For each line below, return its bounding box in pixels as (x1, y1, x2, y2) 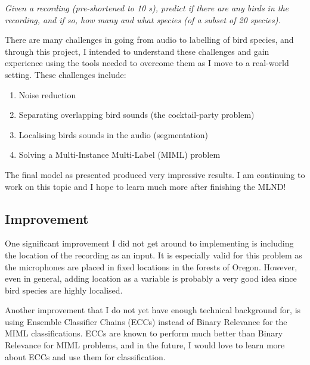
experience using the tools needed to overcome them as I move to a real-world (5, 57, 289, 69)
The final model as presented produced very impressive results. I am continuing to (5, 168, 305, 180)
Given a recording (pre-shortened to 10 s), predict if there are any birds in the (5, 2, 289, 14)
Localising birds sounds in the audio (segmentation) (18, 128, 208, 141)
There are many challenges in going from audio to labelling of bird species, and (5, 33, 294, 46)
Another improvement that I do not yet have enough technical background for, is (5, 304, 301, 316)
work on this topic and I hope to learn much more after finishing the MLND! (5, 180, 286, 192)
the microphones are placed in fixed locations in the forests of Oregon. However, (5, 260, 297, 273)
